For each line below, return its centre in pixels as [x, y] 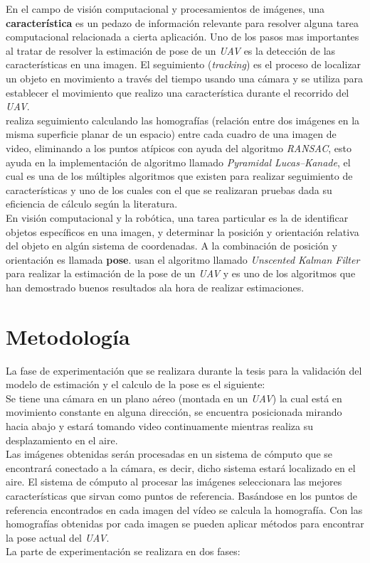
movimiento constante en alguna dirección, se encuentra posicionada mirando [174, 412]
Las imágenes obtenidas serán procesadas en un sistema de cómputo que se [169, 454]
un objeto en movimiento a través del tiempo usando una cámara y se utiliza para [184, 78]
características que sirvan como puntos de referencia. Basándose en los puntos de [182, 495]
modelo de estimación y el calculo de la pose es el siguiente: [136, 384]
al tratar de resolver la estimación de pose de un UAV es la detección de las [171, 50]
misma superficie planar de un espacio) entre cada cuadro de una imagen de [171, 134]
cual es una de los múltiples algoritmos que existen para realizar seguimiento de [179, 176]
